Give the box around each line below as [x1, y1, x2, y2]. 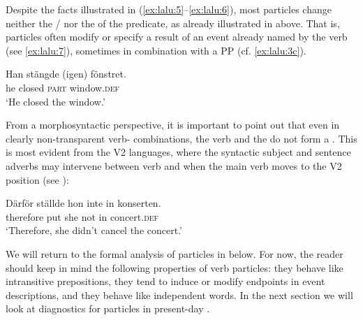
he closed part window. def [6, 80, 120, 94]
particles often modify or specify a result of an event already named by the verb [6, 29, 348, 44]
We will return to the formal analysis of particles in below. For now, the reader [6, 246, 343, 261]
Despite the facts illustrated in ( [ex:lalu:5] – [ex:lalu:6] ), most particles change [6, 2, 332, 16]
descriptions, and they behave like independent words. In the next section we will [6, 287, 353, 302]
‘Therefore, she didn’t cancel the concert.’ [6, 223, 182, 238]
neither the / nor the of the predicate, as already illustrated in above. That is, [6, 15, 340, 30]
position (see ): [6, 172, 69, 187]
